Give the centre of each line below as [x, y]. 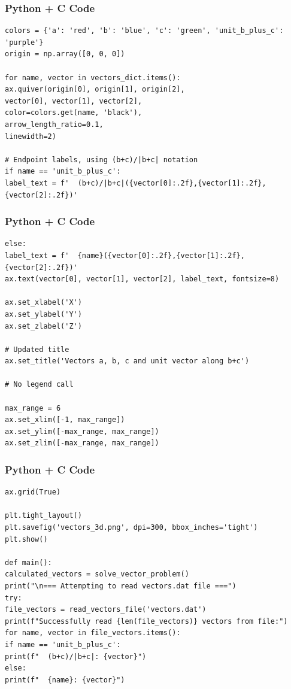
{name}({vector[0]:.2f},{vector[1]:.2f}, [161, 255]
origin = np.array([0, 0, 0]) [65, 54]
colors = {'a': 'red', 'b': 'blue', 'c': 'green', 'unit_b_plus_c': [144, 31]
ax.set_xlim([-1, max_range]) [65, 420]
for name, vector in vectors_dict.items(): [93, 78]
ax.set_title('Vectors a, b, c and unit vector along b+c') [127, 361]
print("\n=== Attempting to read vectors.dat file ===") [121, 586]
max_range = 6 [33, 408]
